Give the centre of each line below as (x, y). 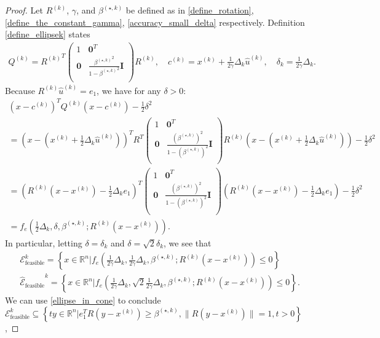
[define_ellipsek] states (48, 34)
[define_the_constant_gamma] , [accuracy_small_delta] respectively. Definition (155, 22)
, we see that (188, 242)
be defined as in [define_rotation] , (190, 10)
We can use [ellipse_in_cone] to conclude (83, 300)
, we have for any (129, 90)
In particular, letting (44, 242)
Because (20, 90)
